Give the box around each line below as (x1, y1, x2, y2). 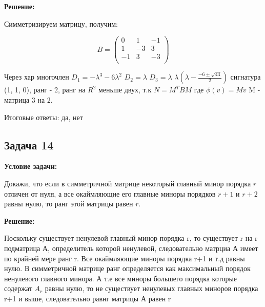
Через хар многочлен (4, 71, 69, 82)
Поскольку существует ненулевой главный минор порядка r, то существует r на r (4, 233, 258, 243)
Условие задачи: (4, 161, 57, 171)
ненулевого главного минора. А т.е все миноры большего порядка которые (4, 273, 237, 283)
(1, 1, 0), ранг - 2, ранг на (4, 84, 86, 95)
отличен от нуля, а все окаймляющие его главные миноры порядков (4, 188, 216, 199)
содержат (4, 283, 32, 294)
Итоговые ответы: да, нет (4, 111, 83, 122)
